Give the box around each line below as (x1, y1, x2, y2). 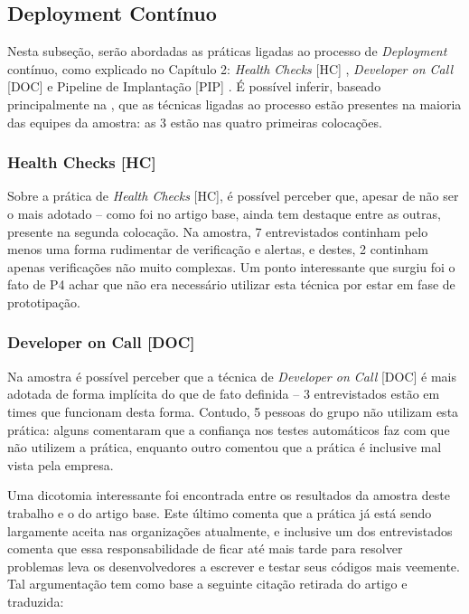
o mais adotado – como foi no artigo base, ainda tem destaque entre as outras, (7, 203, 441, 222)
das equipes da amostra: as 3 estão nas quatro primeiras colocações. (7, 112, 382, 131)
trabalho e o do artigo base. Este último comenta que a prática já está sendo (7, 503, 432, 522)
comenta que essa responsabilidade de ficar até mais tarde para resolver (7, 539, 403, 558)
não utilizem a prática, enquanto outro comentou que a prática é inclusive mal (7, 438, 442, 457)
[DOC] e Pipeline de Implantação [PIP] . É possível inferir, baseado (7, 77, 381, 96)
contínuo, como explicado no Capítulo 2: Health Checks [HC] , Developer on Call (7, 59, 453, 78)
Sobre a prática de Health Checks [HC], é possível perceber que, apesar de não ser (7, 186, 459, 205)
